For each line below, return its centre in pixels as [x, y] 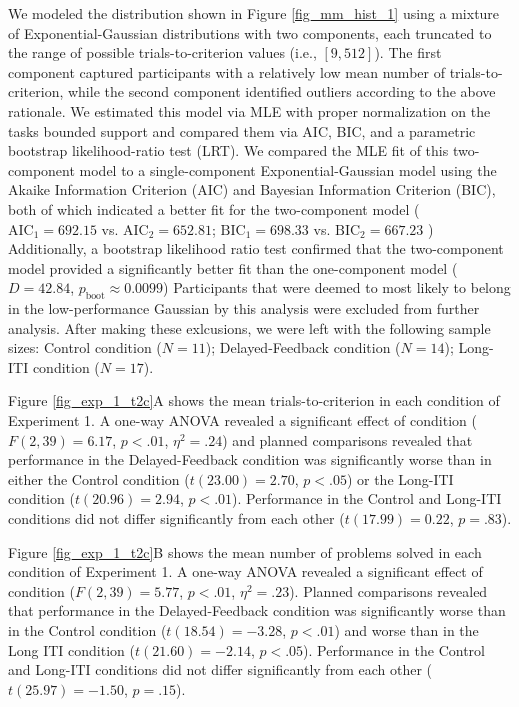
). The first [408, 52]
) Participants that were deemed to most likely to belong [337, 287]
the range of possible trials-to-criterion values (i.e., [162, 52]
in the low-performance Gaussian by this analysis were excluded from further [244, 308]
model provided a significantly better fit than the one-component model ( [233, 267]
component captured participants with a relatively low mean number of [226, 71]
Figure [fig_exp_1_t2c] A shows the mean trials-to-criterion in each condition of [254, 400]
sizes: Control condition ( [85, 347]
